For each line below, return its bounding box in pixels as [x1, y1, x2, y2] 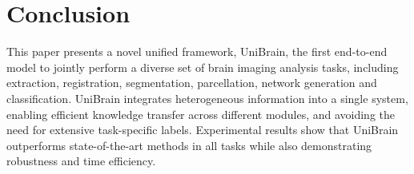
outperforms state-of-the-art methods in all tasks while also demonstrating [6, 136, 372, 153]
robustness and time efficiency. [6, 152, 156, 169]
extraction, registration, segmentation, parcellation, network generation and [6, 74, 377, 91]
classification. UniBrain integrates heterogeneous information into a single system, [6, 89, 408, 106]
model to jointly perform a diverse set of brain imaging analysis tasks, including [6, 58, 399, 75]
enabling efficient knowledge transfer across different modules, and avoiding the [6, 105, 396, 122]
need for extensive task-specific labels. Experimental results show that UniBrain [6, 121, 399, 138]
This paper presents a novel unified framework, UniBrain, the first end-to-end [6, 43, 388, 60]
